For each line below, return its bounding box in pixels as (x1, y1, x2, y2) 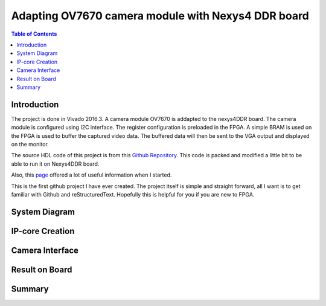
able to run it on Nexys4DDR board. (11, 160, 100, 168)
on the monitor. (11, 140, 50, 148)
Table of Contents (11, 30, 57, 37)
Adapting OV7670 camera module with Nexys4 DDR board (11, 9, 309, 22)
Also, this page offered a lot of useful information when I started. (11, 171, 172, 178)
